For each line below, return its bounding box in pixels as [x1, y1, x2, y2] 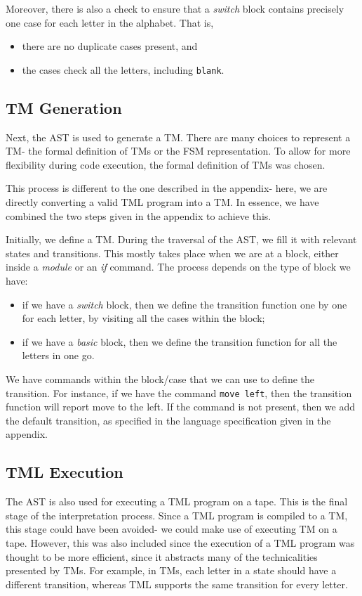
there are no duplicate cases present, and [22, 39, 198, 53]
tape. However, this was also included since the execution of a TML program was [6, 535, 355, 550]
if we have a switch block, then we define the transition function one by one [22, 297, 347, 311]
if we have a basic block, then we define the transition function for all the [22, 334, 337, 349]
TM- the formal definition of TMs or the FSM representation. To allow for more [6, 143, 351, 158]
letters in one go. [22, 348, 95, 363]
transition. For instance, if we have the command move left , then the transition [6, 385, 352, 400]
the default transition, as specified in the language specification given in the [6, 413, 331, 427]
